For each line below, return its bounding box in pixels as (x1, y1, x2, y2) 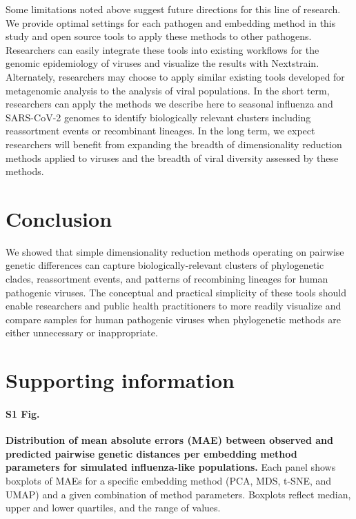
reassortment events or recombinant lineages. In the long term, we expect (6, 123, 315, 138)
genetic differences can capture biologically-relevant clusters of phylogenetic (6, 258, 324, 272)
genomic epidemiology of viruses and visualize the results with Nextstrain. (6, 56, 319, 70)
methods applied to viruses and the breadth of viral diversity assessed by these (6, 150, 339, 165)
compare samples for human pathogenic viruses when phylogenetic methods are (6, 312, 341, 326)
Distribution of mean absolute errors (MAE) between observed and (6, 433, 333, 447)
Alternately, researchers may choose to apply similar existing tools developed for (6, 69, 345, 83)
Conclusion (6, 204, 112, 232)
